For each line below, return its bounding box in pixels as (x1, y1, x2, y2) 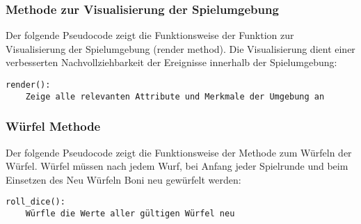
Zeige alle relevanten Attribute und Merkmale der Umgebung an (25, 91, 325, 102)
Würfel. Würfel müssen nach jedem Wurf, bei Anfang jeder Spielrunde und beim (6, 159, 348, 173)
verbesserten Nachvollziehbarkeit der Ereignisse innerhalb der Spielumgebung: (6, 55, 337, 70)
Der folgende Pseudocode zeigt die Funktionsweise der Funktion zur (6, 28, 294, 42)
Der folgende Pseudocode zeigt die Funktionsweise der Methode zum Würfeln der (6, 145, 352, 159)
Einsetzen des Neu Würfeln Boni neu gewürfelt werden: (6, 172, 241, 186)
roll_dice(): (6, 197, 65, 207)
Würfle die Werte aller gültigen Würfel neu (25, 208, 235, 218)
